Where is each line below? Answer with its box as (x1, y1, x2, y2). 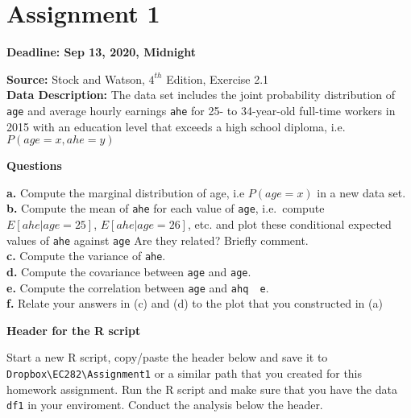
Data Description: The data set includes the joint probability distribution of (6, 86, 396, 103)
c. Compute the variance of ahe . (6, 247, 166, 264)
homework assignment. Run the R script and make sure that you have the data (6, 380, 397, 397)
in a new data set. (317, 184, 406, 201)
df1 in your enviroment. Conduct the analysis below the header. (6, 396, 323, 413)
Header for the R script (6, 321, 141, 338)
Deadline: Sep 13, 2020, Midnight (6, 43, 197, 60)
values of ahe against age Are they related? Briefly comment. (6, 231, 309, 248)
